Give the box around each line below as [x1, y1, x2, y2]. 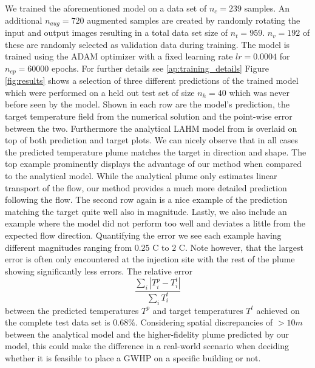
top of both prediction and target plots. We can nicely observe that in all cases [5, 134, 299, 146]
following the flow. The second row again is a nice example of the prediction [5, 193, 288, 206]
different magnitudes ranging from [5, 240, 132, 253]
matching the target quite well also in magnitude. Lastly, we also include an [5, 205, 287, 217]
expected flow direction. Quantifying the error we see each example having [5, 229, 282, 241]
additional [5, 13, 42, 26]
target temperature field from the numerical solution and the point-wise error [5, 110, 293, 123]
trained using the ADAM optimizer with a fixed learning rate [5, 50, 233, 63]
